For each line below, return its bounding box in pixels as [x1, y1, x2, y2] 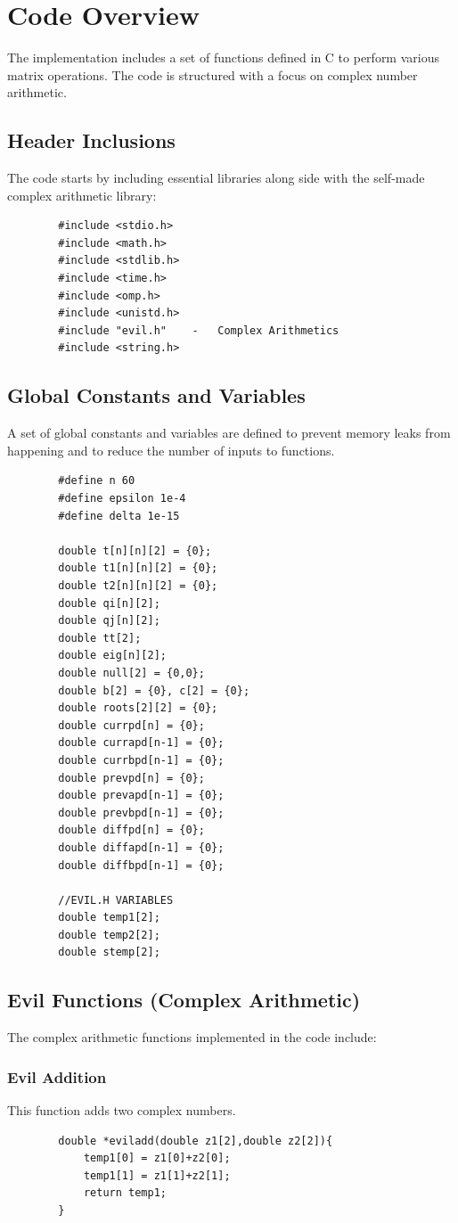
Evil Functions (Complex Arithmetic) [7, 986, 361, 1014]
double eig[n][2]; [58, 649, 167, 662]
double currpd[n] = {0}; [58, 718, 205, 732]
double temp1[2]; [58, 911, 160, 924]
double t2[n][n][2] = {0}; [58, 579, 218, 592]
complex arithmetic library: [7, 185, 157, 204]
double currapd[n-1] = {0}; [58, 736, 225, 750]
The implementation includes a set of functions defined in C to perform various [7, 48, 439, 67]
